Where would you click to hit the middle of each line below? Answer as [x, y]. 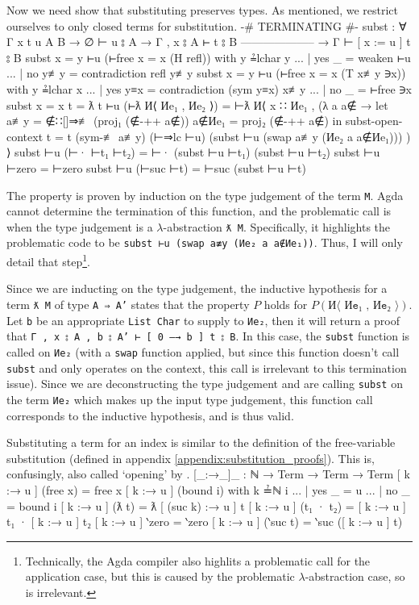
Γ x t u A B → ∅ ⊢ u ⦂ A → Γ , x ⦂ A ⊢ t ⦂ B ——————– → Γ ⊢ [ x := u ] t [209, 42]
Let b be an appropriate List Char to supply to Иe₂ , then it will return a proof [203, 320]
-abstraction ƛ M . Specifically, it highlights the [277, 226]
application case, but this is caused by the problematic [160, 576]
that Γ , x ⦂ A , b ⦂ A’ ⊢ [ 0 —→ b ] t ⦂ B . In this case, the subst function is [208, 336]
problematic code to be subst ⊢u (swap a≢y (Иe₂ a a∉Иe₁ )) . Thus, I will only [205, 242]
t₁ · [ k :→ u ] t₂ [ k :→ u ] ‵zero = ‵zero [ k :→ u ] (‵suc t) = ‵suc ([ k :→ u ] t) [205, 522]
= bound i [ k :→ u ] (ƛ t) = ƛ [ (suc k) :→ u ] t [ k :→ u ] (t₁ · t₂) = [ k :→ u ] [206, 505]
